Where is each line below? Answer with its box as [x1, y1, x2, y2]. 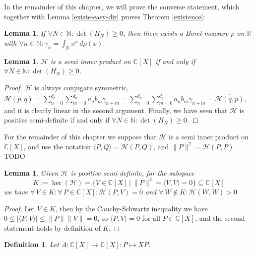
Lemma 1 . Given [4, 167, 59, 178]
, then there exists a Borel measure [123, 28, 229, 38]
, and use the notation [23, 141, 91, 151]
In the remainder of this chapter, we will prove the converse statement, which [4, 1, 240, 11]
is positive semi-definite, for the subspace [70, 167, 194, 178]
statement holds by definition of [4, 222, 101, 233]
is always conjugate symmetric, [34, 82, 128, 92]
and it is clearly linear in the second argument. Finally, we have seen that [4, 105, 228, 115]
